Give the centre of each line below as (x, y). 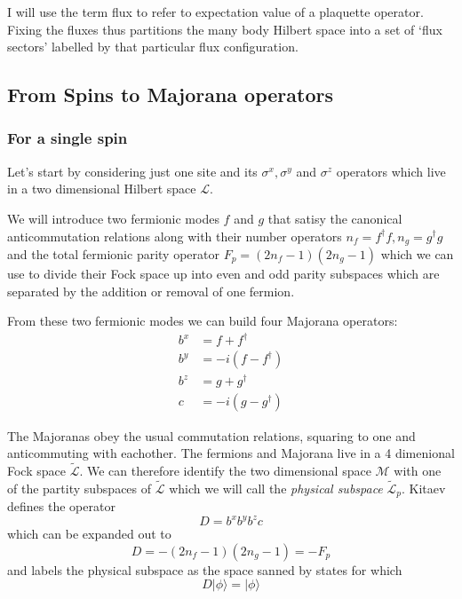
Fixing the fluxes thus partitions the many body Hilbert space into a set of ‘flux (225, 29)
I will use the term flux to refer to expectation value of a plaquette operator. (215, 12)
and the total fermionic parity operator (113, 254)
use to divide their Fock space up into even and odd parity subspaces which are (223, 274)
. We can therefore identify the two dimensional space (225, 470)
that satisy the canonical (335, 218)
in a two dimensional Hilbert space (102, 189)
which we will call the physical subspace (276, 488)
